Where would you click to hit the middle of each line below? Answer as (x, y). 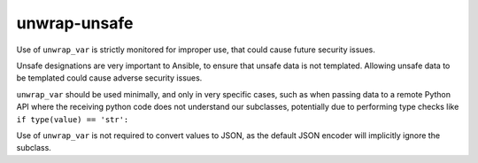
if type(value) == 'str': (73, 119)
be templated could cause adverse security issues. (109, 78)
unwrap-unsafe (75, 23)
